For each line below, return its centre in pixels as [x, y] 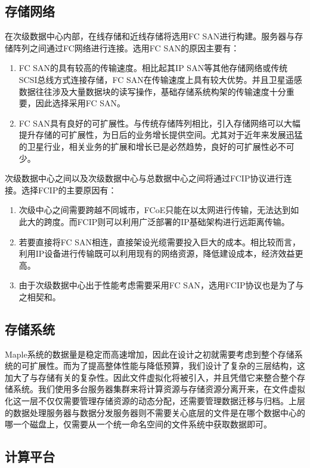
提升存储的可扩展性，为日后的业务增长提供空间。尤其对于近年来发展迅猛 [161, 135]
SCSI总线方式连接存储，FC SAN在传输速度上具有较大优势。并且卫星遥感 [160, 79]
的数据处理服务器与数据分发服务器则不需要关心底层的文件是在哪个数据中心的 [155, 412]
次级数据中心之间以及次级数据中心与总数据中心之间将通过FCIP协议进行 [144, 178]
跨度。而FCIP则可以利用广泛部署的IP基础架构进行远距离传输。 [167, 221]
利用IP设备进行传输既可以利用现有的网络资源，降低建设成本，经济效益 [157, 253]
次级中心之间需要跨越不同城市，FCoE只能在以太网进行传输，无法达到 [155, 210]
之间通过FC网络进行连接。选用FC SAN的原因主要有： [134, 47]
